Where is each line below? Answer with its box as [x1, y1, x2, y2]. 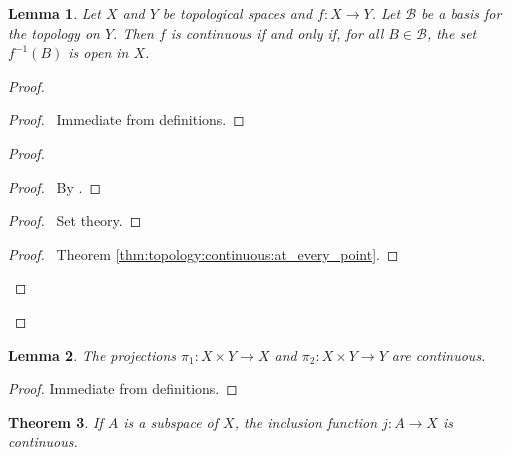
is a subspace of [123, 411, 219, 432]
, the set [426, 22, 477, 43]
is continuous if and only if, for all [170, 22, 384, 43]
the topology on [8, 22, 100, 43]
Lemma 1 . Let [8, 3, 101, 23]
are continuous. [391, 344, 486, 365]
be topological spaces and [162, 3, 313, 23]
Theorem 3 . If [8, 411, 103, 432]
